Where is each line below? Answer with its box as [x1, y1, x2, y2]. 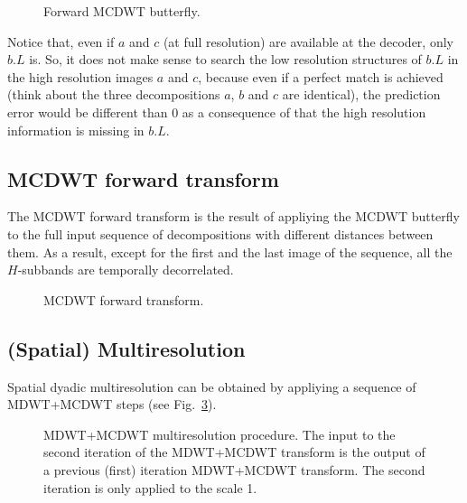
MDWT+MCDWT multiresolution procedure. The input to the [43, 424, 396, 443]
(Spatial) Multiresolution [7, 334, 246, 362]
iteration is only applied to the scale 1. [43, 478, 257, 497]
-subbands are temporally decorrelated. [17, 260, 234, 279]
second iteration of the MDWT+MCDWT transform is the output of [43, 442, 425, 461]
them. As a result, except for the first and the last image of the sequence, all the [7, 242, 453, 261]
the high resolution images [7, 67, 154, 86]
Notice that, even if [7, 32, 115, 51]
